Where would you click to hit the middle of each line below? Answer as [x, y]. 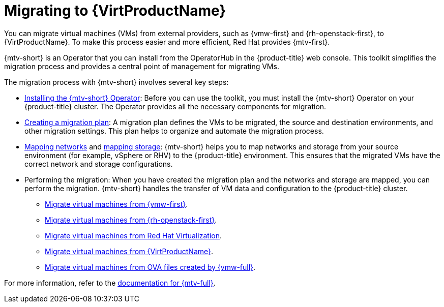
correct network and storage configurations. [99, 164]
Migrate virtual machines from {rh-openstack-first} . [131, 220]
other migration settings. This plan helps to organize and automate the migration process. [174, 131]
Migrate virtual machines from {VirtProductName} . [129, 251]
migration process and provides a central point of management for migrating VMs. [142, 66]
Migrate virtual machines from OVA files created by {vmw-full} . [150, 267]
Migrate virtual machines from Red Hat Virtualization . [134, 235]
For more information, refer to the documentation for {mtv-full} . [110, 283]
